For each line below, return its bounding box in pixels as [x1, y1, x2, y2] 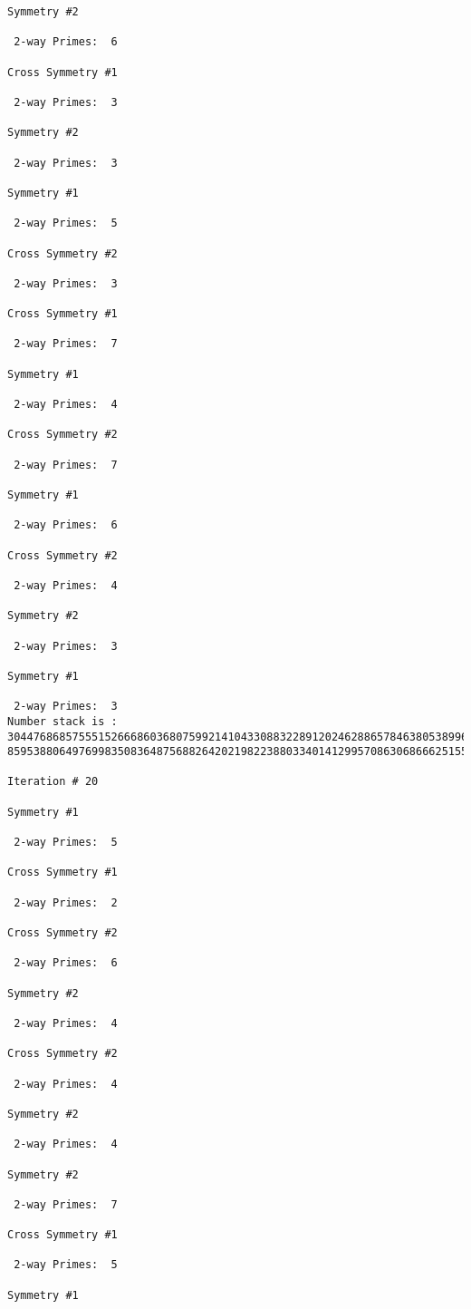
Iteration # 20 [7, 775, 99, 789]
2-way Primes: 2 [14, 896, 118, 909]
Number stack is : [7, 714, 118, 728]
